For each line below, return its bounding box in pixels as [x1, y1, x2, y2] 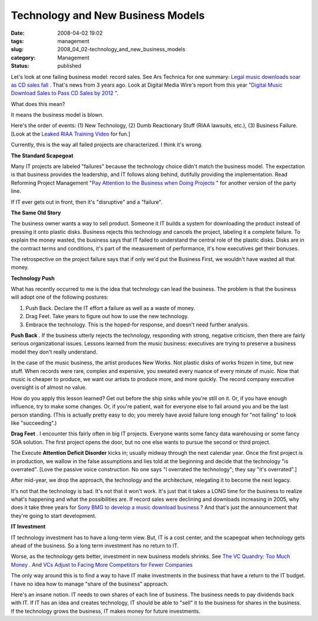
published [57, 62, 82, 70]
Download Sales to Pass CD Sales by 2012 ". [11, 90, 119, 97]
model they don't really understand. [11, 348, 98, 355]
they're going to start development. [11, 512, 97, 519]
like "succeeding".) [11, 419, 57, 427]
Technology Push [11, 275, 55, 282]
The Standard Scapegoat [11, 152, 74, 159]
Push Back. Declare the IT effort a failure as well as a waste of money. [25, 304, 196, 312]
